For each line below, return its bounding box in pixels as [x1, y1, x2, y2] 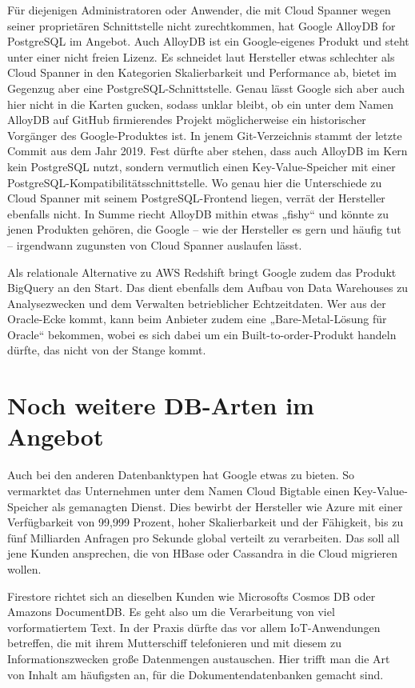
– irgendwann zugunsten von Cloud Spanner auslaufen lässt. [7, 236, 302, 253]
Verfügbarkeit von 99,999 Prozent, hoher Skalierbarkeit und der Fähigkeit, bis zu [7, 514, 404, 530]
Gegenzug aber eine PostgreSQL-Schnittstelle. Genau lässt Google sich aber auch [7, 79, 405, 96]
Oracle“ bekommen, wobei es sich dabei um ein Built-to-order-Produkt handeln [7, 326, 397, 342]
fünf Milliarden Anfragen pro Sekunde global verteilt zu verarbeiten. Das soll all [7, 529, 400, 546]
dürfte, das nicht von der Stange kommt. [7, 342, 206, 358]
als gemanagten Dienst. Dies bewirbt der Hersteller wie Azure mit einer [52, 498, 403, 514]
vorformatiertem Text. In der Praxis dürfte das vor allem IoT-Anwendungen [7, 618, 381, 635]
